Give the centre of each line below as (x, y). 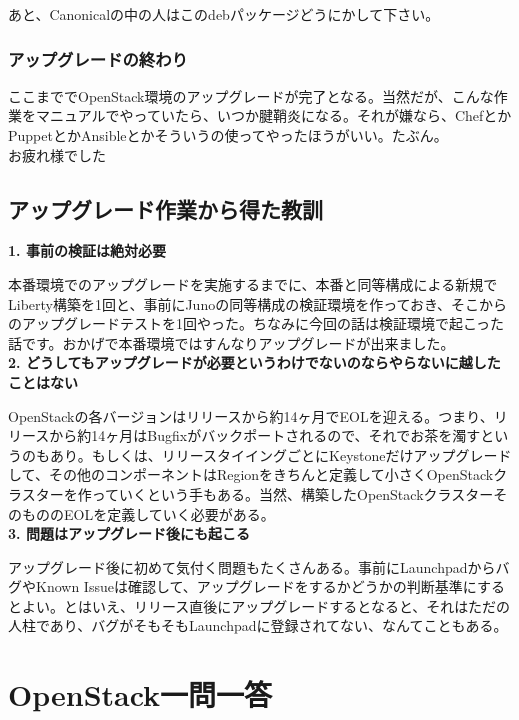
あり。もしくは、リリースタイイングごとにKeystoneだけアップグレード (280, 454)
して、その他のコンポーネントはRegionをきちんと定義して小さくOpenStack (251, 474)
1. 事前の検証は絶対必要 (87, 250)
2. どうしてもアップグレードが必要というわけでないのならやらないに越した (254, 362)
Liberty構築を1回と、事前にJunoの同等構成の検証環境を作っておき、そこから (258, 303)
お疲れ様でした (57, 154)
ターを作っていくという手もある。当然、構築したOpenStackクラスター (264, 493)
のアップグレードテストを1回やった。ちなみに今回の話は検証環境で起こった (256, 323)
